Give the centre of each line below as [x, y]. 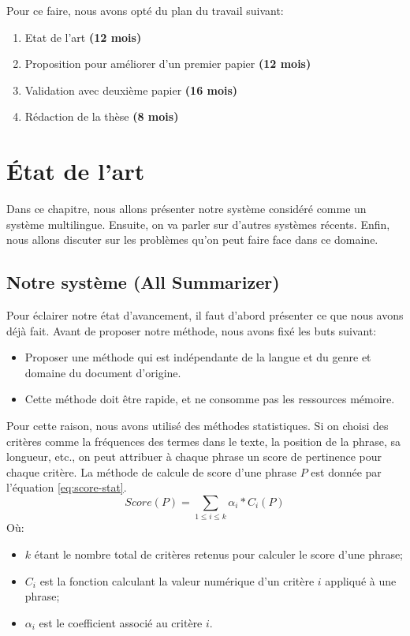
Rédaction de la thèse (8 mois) [102, 116]
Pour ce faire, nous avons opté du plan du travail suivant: [145, 10]
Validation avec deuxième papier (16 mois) [131, 90]
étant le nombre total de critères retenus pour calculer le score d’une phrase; [219, 554]
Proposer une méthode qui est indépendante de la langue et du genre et [198, 357]
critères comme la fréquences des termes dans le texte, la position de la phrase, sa [204, 441]
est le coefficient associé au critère [121, 622]
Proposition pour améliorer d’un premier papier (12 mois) [168, 64]
